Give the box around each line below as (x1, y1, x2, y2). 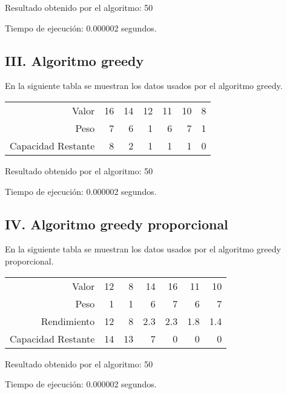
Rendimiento (41, 314, 95, 328)
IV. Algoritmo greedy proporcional (5, 214, 228, 233)
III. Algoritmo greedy (5, 51, 144, 70)
